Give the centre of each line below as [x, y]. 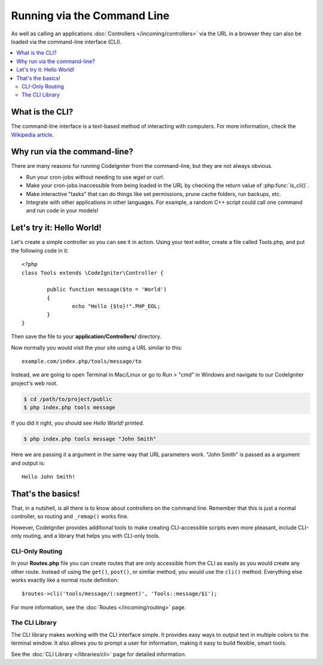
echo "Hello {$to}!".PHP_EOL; [116, 306]
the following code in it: [40, 250]
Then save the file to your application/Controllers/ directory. [86, 336]
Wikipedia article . [32, 134]
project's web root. [34, 383]
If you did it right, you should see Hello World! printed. [78, 423]
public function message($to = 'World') [107, 290]
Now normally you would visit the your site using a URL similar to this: [97, 347]
